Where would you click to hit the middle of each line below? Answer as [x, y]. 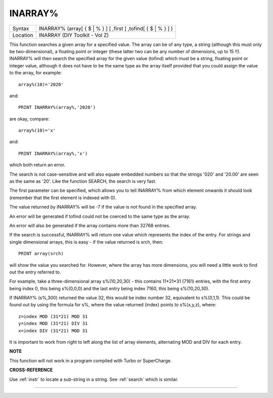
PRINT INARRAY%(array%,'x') [53, 153]
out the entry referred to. [35, 272]
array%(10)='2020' [41, 84]
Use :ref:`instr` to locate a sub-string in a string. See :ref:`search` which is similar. [94, 379]
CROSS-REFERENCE [31, 370]
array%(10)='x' [37, 131]
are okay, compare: [30, 118]
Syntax [21, 28]
